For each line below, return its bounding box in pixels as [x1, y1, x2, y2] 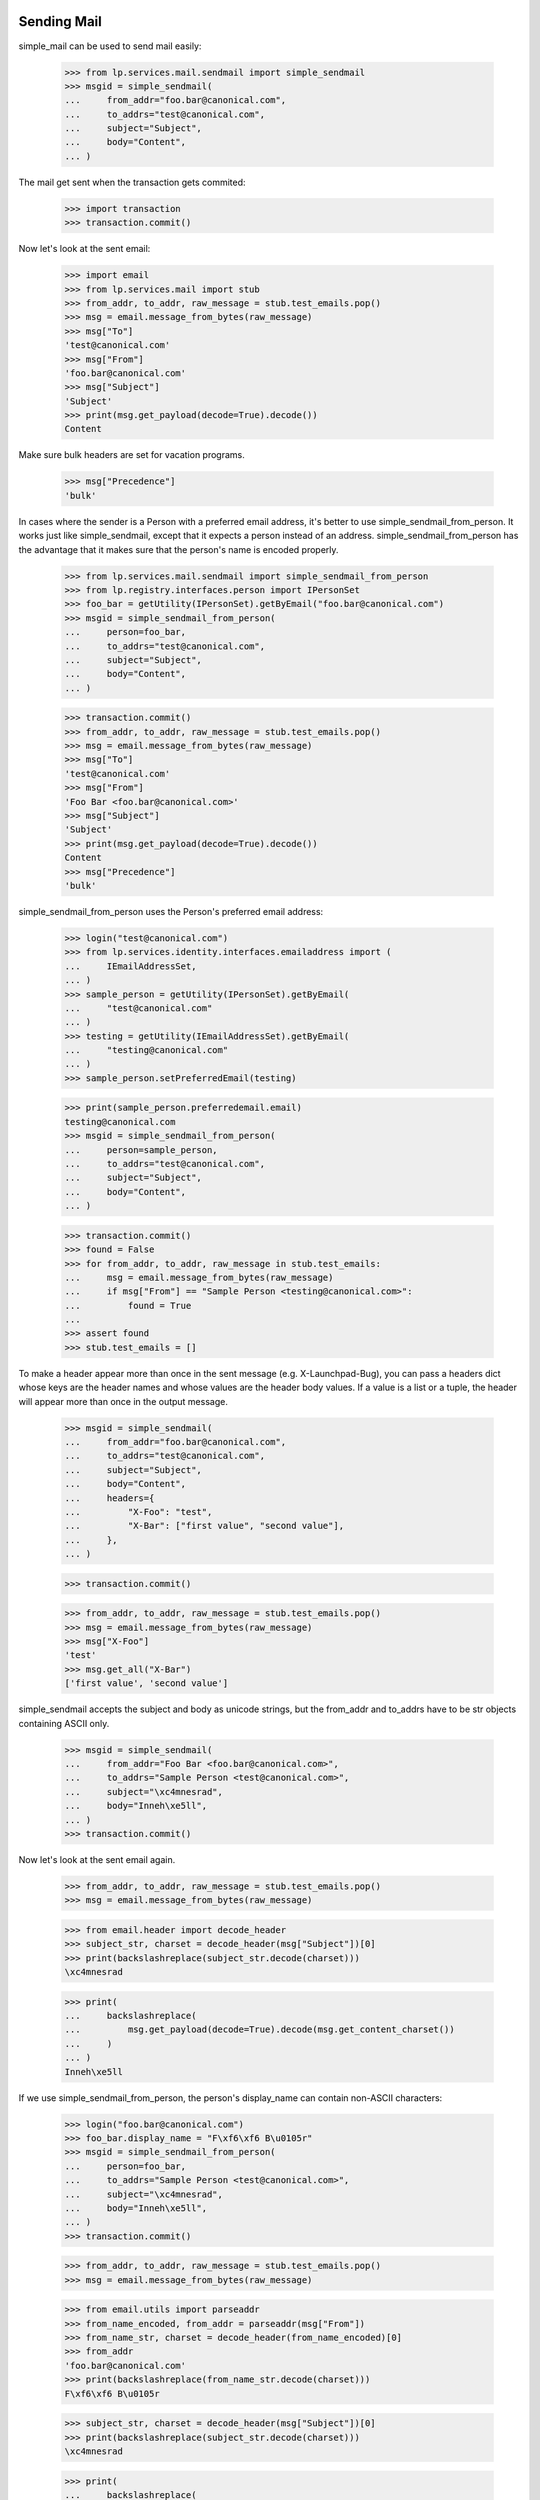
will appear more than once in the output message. [18, 1395, 229, 1407]
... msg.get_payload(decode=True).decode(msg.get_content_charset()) [64, 2024, 455, 2035]
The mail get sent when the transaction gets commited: [18, 176, 246, 188]
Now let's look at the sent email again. [18, 1853, 176, 1865]
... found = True [64, 1300, 192, 1311]
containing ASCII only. [18, 1717, 110, 1729]
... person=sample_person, [64, 1144, 219, 1155]
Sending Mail [18, 13, 102, 30]
